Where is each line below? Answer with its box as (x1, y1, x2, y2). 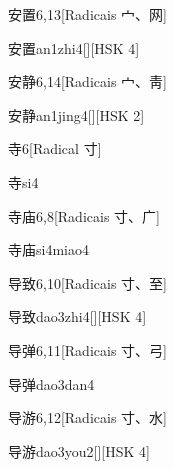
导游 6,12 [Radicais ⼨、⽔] (8, 407, 167, 428)
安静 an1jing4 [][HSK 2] (8, 104, 145, 125)
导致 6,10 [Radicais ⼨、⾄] (8, 272, 167, 293)
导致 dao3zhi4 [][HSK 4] (8, 306, 147, 327)
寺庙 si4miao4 (8, 239, 89, 260)
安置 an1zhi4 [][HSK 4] (8, 37, 140, 58)
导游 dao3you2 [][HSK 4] (8, 440, 150, 461)
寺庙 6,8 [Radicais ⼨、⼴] (8, 205, 160, 226)
